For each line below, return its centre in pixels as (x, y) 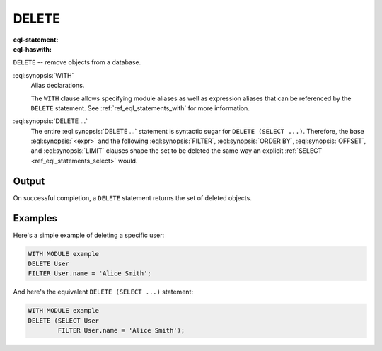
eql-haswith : (33, 49)
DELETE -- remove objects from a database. (77, 62)
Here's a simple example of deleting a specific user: (89, 235)
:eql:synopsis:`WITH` (44, 75)
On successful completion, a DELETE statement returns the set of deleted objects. (133, 197)
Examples (35, 218)
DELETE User (49, 264)
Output (29, 181)
